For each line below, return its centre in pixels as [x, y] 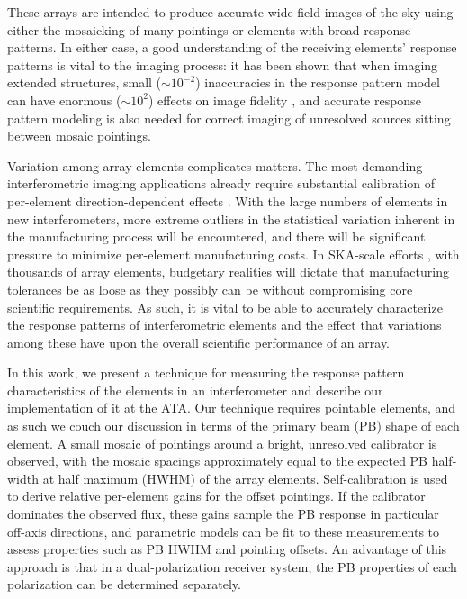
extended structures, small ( [85, 82]
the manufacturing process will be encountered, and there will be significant [216, 236]
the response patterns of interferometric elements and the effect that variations [225, 325]
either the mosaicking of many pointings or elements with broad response [209, 29]
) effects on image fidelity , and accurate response [285, 100]
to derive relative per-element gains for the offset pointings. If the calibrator [216, 496]
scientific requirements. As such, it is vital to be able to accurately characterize [225, 307]
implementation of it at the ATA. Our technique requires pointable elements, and [232, 408]
